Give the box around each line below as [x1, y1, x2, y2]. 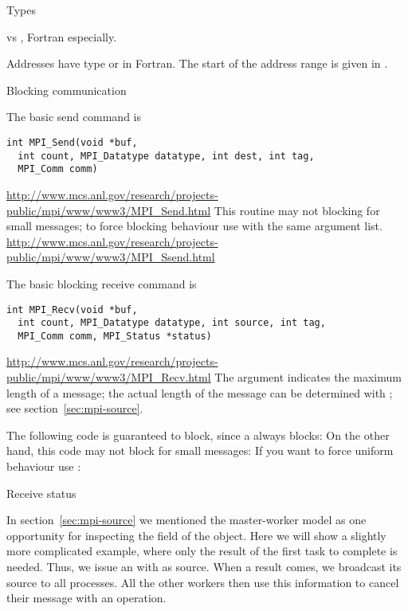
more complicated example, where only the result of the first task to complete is [6, 542, 398, 559]
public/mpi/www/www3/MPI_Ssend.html [6, 249, 215, 265]
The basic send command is [6, 108, 141, 125]
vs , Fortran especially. [6, 28, 117, 45]
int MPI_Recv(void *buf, [6, 304, 138, 315]
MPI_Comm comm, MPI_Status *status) [18, 330, 212, 342]
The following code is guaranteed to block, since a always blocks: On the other [6, 426, 390, 443]
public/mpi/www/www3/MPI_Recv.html [6, 369, 211, 386]
